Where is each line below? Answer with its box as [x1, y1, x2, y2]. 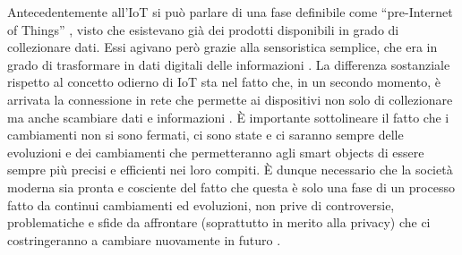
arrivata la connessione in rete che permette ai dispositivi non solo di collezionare [7, 89, 453, 108]
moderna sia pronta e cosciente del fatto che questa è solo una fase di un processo [7, 177, 455, 196]
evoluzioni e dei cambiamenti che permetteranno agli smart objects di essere [7, 142, 424, 161]
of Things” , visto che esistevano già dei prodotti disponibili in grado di [7, 20, 399, 38]
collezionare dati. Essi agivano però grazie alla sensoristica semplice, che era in [7, 38, 438, 56]
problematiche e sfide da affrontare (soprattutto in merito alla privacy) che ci [7, 213, 431, 232]
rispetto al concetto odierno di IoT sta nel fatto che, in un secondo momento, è [7, 72, 441, 91]
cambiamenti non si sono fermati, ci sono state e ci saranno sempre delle [7, 125, 404, 144]
